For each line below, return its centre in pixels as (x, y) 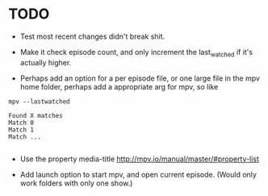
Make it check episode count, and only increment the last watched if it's (136, 53)
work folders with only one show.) (76, 183)
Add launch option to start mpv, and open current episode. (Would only (138, 174)
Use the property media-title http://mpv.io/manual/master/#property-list (140, 159)
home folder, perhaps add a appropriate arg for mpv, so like (119, 86)
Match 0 (21, 123)
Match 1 (21, 130)
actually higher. (46, 62)
